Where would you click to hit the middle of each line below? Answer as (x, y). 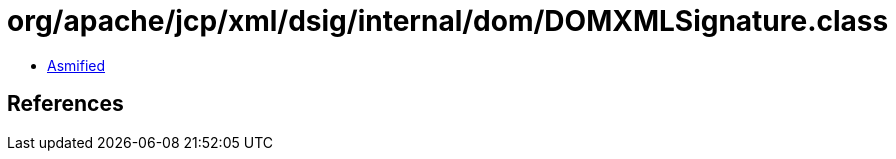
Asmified (76, 65)
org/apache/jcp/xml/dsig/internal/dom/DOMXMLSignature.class (448, 21)
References (65, 104)
